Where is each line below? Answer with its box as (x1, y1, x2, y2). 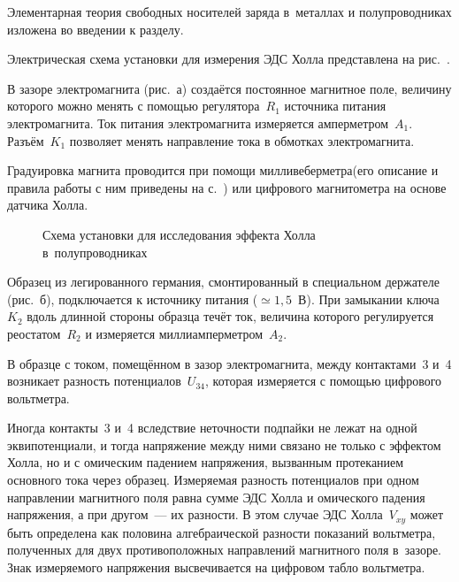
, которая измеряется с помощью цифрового (204, 371, 442, 390)
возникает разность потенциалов (7, 371, 181, 390)
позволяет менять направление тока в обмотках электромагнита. (69, 131, 415, 149)
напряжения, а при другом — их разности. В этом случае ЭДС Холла (7, 505, 383, 524)
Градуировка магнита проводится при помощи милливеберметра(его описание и (7, 161, 439, 180)
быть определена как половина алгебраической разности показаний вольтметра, (7, 523, 436, 541)
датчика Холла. (7, 195, 88, 214)
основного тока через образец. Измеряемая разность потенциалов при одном (7, 471, 419, 489)
